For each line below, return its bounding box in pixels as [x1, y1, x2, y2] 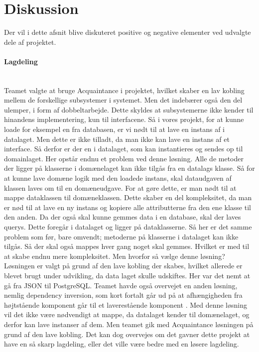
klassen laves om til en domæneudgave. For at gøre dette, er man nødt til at [4, 182, 237, 193]
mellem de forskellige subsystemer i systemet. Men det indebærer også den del [4, 95, 243, 105]
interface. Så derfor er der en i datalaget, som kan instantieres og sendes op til [4, 143, 243, 154]
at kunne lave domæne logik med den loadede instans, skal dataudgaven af [4, 173, 232, 183]
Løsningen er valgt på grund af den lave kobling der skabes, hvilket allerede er [4, 260, 243, 271]
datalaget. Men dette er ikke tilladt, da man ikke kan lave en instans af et [4, 133, 230, 144]
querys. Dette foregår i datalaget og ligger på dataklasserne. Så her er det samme [4, 222, 252, 232]
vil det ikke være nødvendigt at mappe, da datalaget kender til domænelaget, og [4, 309, 250, 320]
